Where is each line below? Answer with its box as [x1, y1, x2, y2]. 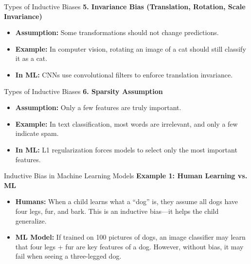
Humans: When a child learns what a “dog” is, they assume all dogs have [15, 196, 238, 207]
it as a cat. [15, 53, 48, 63]
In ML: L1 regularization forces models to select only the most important [15, 144, 237, 154]
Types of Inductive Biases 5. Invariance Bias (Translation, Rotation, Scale [4, 1, 246, 11]
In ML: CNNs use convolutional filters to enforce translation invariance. [15, 69, 233, 79]
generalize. [15, 215, 47, 226]
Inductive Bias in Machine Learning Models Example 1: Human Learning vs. [4, 170, 248, 181]
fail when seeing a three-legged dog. [15, 251, 122, 261]
